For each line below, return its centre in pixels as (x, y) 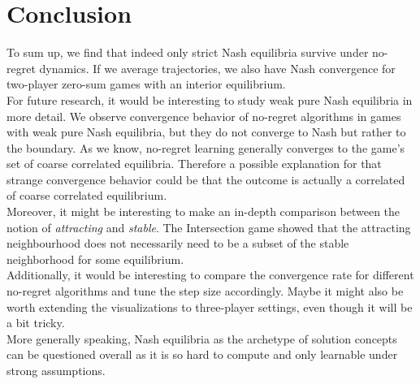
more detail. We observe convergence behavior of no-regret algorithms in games (204, 116)
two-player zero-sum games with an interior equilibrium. (146, 84)
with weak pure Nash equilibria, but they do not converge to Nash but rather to (206, 132)
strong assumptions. (56, 370)
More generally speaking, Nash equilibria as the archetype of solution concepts (202, 338)
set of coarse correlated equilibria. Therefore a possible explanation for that (194, 164)
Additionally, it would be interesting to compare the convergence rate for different (210, 275)
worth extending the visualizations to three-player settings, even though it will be (210, 306)
